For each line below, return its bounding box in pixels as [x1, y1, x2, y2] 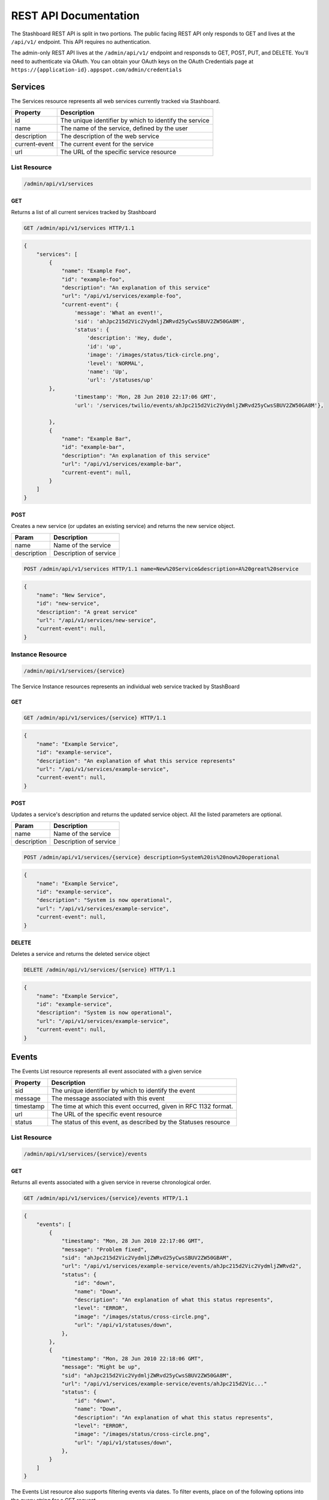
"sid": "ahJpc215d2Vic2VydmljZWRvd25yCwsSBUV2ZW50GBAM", [61, 1255, 233, 1261]
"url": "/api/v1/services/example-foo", [61, 293, 182, 299]
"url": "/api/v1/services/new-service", [36, 617, 157, 623]
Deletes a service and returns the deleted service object [11, 950, 150, 957]
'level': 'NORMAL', [87, 360, 144, 367]
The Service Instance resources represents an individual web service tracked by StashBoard [11, 683, 240, 690]
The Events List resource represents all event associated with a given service [11, 1068, 202, 1075]
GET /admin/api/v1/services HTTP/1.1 [23, 224, 135, 231]
